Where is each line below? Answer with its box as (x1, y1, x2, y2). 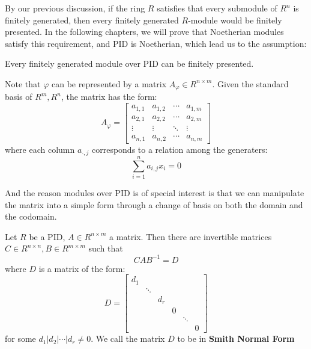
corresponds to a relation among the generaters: (91, 143, 268, 155)
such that (88, 242, 123, 255)
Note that (5, 77, 41, 90)
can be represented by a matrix (51, 77, 167, 90)
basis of (5, 90, 32, 103)
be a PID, (29, 230, 65, 242)
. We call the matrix (91, 332, 165, 345)
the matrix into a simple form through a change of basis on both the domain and (5, 198, 303, 211)
